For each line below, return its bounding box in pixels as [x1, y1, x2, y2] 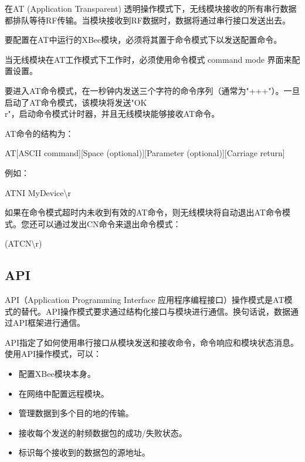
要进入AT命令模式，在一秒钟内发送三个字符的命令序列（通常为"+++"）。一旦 [5, 84, 300, 96]
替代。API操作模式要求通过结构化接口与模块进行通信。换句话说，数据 [21, 305, 291, 317]
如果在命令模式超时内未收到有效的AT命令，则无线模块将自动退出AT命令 [5, 206, 282, 218]
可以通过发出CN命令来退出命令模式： [37, 217, 181, 230]
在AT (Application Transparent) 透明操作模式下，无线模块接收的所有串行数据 [5, 2, 297, 14]
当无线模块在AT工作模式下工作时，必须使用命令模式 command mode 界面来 [5, 53, 292, 65]
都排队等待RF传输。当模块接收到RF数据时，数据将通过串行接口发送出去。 [5, 14, 290, 26]
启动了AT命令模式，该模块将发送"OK [5, 96, 147, 108]
